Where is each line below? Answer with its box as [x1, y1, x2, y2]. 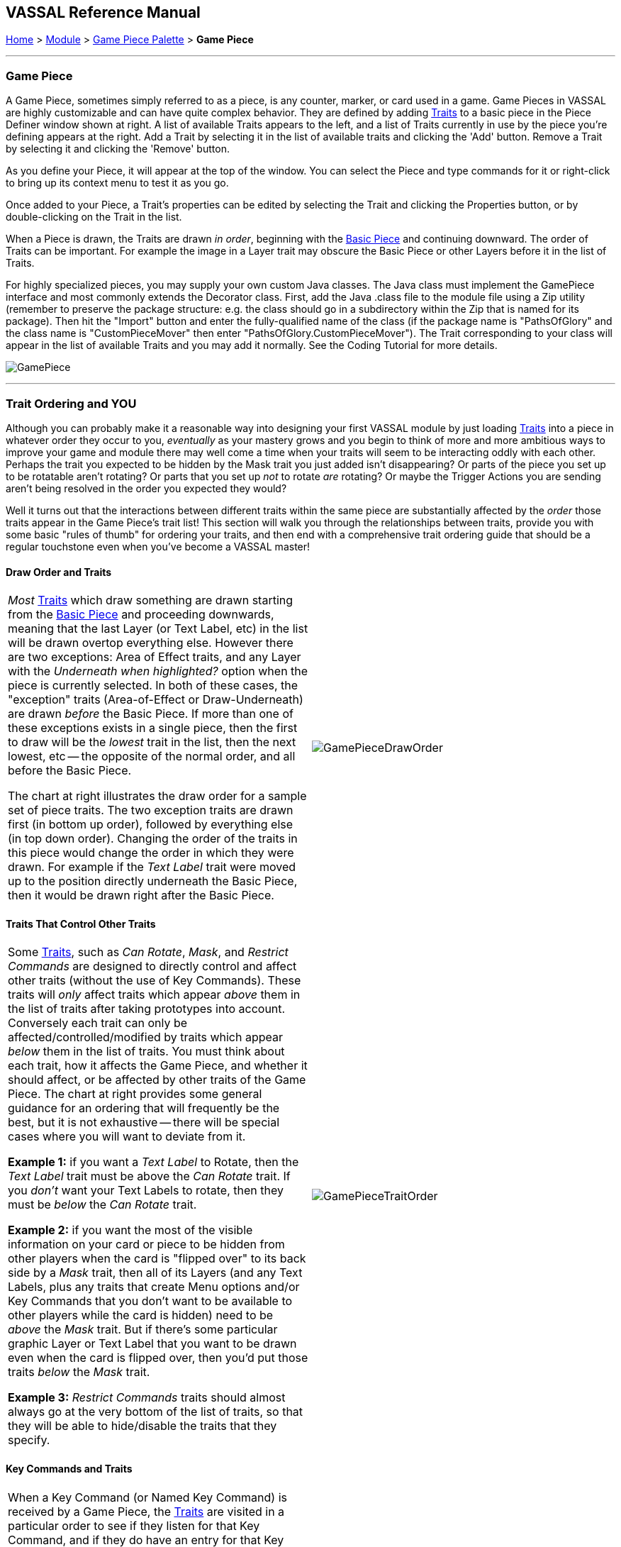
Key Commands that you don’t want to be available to [8, 1294, 293, 1309]
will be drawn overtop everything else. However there [8, 636, 293, 650]
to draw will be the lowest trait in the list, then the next [8, 735, 296, 750]
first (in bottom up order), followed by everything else [8, 817, 293, 832]
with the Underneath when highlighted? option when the [8, 664, 308, 679]
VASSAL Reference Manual [6, 4, 201, 21]
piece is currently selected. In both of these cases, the [8, 678, 298, 693]
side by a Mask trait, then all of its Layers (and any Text [8, 1265, 303, 1280]
